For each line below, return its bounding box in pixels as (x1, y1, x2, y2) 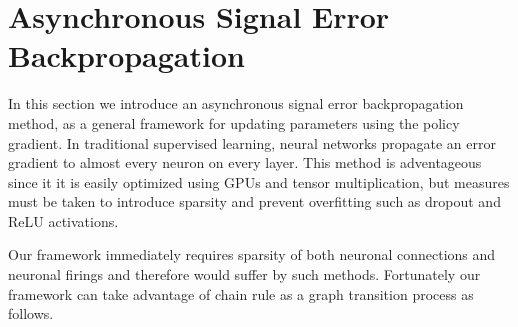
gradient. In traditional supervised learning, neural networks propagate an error (8, 132, 496, 153)
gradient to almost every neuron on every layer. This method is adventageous (8, 152, 482, 173)
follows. (8, 303, 54, 324)
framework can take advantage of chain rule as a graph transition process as (8, 283, 474, 304)
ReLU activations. (8, 210, 119, 231)
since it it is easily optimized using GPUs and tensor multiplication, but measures (8, 171, 510, 192)
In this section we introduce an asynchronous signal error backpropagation (8, 93, 464, 114)
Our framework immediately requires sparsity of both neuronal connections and (8, 244, 496, 265)
